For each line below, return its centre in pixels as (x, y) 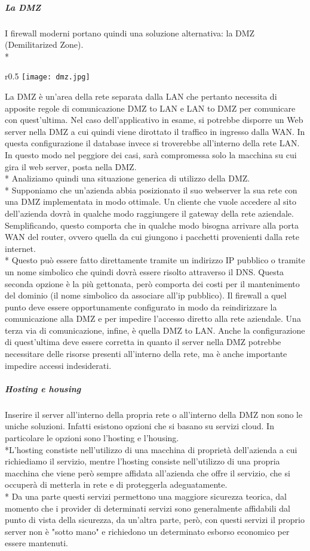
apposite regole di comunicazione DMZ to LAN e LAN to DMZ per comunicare (150, 108)
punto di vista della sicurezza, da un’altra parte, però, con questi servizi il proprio (155, 520)
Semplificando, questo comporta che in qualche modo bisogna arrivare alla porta (152, 225)
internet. (20, 248)
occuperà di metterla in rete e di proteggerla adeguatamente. (116, 484)
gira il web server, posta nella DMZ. (71, 166)
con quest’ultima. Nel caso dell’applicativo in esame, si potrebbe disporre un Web (154, 120)
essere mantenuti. (36, 543)
